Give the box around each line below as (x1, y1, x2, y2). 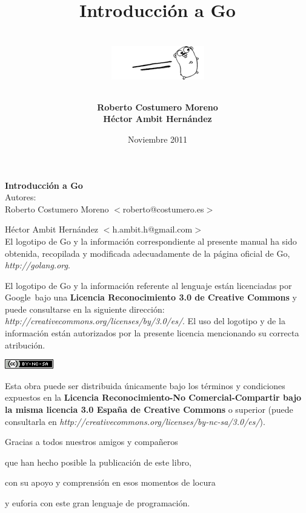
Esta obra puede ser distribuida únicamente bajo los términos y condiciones (5, 379, 285, 392)
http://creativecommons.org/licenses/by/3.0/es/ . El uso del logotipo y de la (5, 314, 285, 327)
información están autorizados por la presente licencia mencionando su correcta (5, 327, 299, 339)
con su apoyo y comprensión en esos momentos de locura (5, 476, 216, 489)
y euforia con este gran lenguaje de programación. (5, 497, 190, 509)
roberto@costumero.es (122, 202, 204, 215)
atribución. (5, 338, 45, 351)
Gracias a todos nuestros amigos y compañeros (5, 435, 178, 448)
